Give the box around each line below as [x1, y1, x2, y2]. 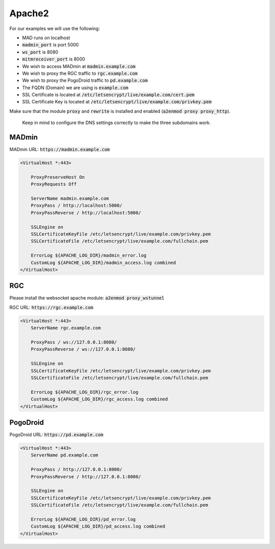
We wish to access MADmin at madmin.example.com [22, 63, 136, 69]
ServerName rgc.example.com [31, 325, 101, 331]
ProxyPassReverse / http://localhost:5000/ [31, 210, 141, 216]
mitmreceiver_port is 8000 [22, 56, 86, 62]
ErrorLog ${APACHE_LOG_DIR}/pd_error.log [31, 516, 136, 522]
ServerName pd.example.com [31, 452, 99, 458]
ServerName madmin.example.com [31, 196, 109, 201]
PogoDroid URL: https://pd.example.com [9, 431, 104, 438]
